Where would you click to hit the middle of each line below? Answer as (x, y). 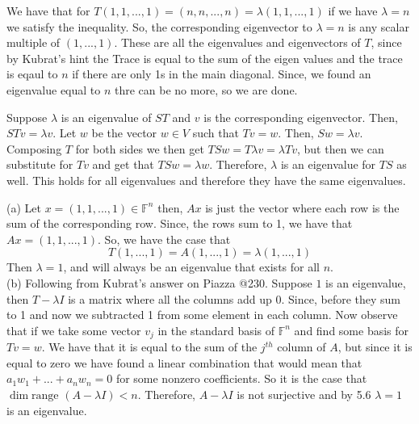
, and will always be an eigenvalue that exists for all (191, 267)
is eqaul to (32, 74)
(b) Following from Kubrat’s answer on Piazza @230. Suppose (159, 282)
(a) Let (24, 207)
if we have (353, 10)
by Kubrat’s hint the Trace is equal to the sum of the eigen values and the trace (205, 58)
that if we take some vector (74, 330)
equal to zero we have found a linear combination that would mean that (184, 362)
